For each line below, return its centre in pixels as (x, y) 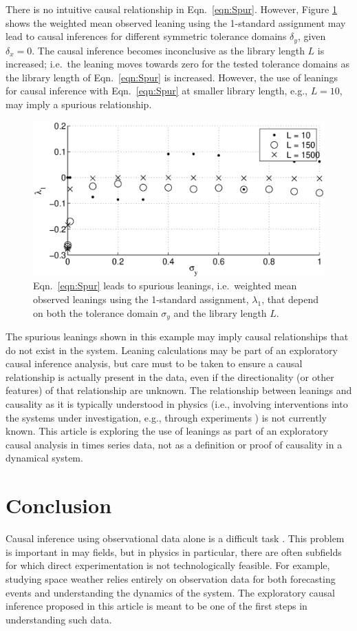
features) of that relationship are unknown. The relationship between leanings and (179, 390)
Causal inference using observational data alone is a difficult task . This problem (175, 538)
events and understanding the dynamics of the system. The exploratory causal (170, 592)
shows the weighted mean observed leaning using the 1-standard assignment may (176, 22)
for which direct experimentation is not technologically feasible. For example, (168, 565)
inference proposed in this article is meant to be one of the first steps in (156, 606)
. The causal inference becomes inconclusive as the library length (168, 50)
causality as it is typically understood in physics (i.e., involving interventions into (177, 404)
